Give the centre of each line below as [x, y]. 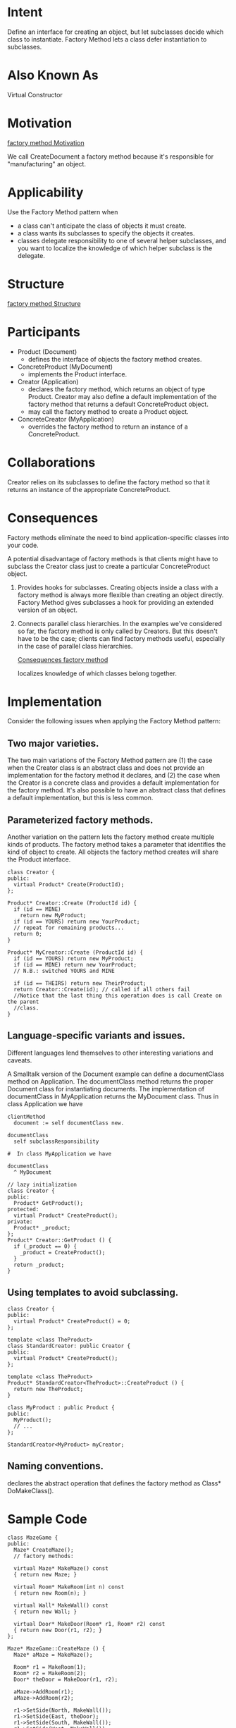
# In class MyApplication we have [60, 1153]
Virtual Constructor [35, 94]
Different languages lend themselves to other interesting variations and [110, 1053]
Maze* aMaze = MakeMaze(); [53, 1655]
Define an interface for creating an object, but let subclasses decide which [116, 32]
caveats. [20, 1060]
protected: [23, 1209]
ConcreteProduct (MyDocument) [65, 367]
